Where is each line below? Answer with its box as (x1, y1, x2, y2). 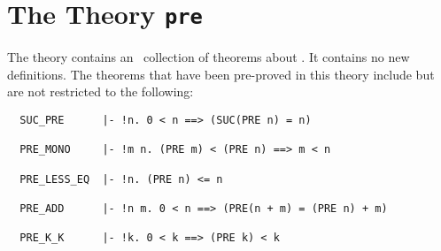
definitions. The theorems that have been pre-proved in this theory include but (7, 65, 435, 83)
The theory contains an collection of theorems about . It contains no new (7, 48, 410, 66)
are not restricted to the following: (7, 82, 194, 101)
